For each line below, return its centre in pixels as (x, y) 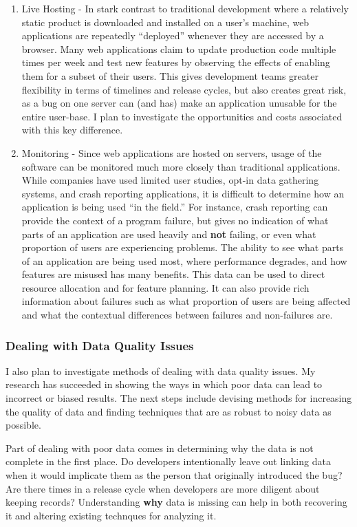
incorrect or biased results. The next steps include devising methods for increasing (179, 398)
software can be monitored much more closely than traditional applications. (181, 166)
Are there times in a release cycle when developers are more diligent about (163, 488)
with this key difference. (72, 130)
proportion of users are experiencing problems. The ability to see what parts (183, 247)
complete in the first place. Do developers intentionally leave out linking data (168, 461)
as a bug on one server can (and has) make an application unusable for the (179, 103)
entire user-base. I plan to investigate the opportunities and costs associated (182, 116)
